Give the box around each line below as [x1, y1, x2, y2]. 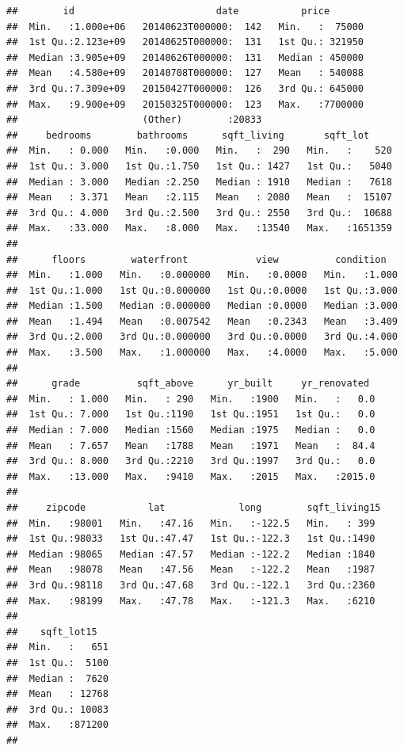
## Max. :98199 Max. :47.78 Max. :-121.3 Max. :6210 [6, 595, 375, 607]
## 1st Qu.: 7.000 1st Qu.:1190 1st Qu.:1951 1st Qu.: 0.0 [6, 409, 375, 421]
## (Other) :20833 [6, 114, 262, 126]
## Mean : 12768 [6, 688, 109, 700]
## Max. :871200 [6, 719, 109, 731]
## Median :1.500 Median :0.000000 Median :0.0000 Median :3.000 [6, 300, 398, 312]
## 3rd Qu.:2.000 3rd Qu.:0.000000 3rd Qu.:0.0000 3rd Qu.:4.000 [6, 331, 398, 343]
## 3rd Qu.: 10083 [6, 703, 109, 715]
